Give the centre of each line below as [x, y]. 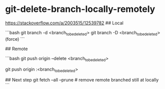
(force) [12, 39]
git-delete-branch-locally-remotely [80, 9]
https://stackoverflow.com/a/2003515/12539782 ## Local [64, 23]
